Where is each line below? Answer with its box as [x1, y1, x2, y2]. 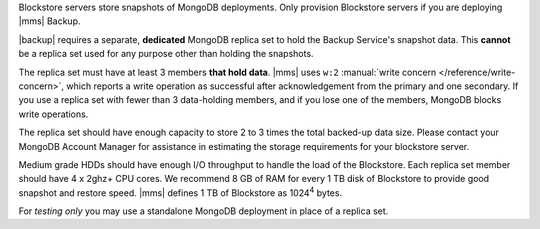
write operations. [18, 108, 89, 120]
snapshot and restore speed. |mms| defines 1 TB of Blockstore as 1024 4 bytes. [18, 185, 343, 199]
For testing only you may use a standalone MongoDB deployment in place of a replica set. [18, 205, 389, 217]
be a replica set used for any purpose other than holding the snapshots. [18, 48, 314, 60]
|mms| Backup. [18, 15, 81, 27]
